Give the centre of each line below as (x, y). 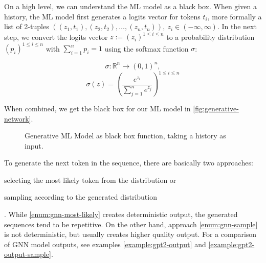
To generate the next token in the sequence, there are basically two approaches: (129, 163)
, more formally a (235, 16)
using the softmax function (147, 48)
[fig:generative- (216, 108)
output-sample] (28, 254)
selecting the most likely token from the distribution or (90, 180)
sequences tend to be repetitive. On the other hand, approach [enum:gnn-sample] (131, 224)
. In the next (237, 26)
